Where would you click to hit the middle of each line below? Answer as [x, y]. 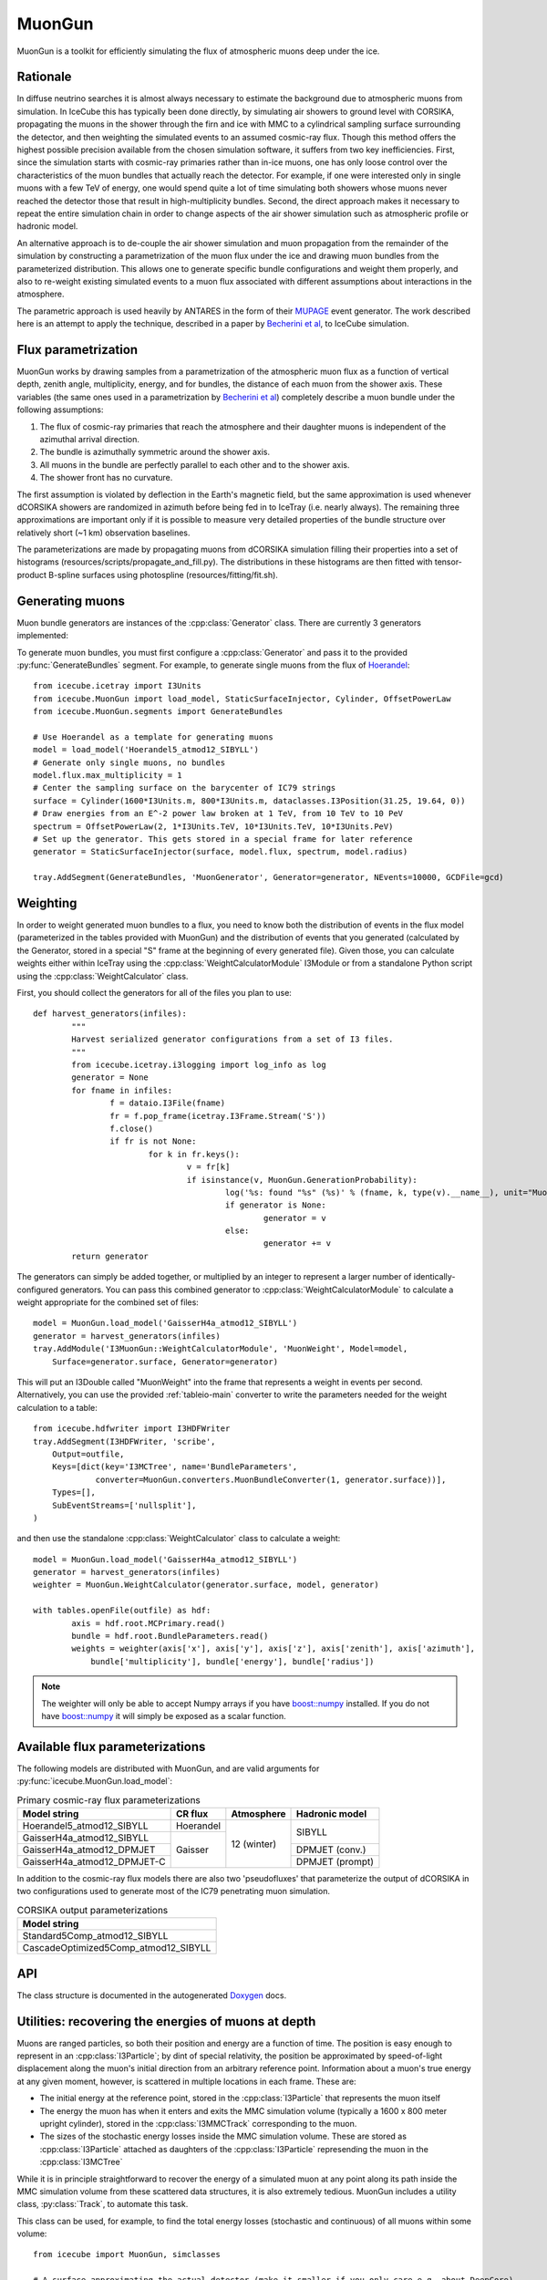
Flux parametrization [77, 350]
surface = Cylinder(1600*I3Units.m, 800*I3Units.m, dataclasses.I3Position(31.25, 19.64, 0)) [249, 801]
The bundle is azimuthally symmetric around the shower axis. [155, 452]
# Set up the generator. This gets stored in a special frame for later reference [223, 839]
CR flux [192, 1814]
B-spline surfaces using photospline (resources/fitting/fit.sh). [163, 575]
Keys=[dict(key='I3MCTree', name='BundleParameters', [175, 1467]
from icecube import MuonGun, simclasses [127, 2254]
